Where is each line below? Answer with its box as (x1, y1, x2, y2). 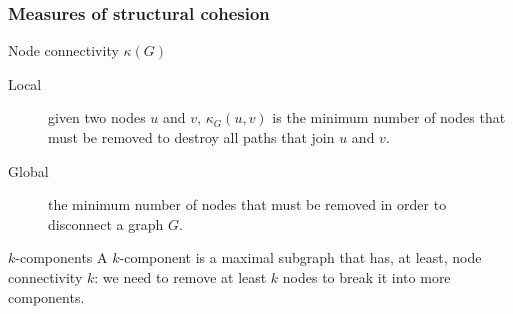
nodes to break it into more (282, 266, 451, 287)
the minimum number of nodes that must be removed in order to (48, 194, 447, 215)
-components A (15, 247, 108, 268)
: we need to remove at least (94, 266, 267, 287)
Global (8, 160, 49, 181)
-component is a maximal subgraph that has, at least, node (119, 247, 482, 268)
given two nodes (48, 107, 146, 128)
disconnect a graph (48, 213, 164, 234)
